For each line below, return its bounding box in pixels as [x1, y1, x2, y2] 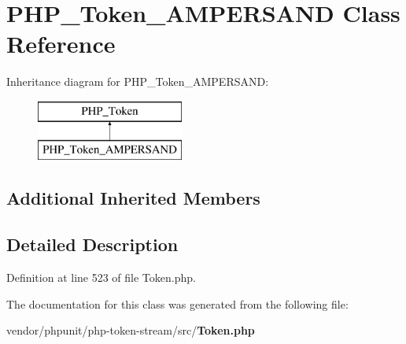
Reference [6, 28, 116, 60]
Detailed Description [6, 232, 179, 257]
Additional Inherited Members [6, 186, 260, 210]
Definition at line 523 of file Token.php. [6, 269, 196, 286]
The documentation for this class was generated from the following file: [6, 295, 349, 312]
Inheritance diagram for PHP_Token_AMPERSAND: [6, 73, 269, 90]
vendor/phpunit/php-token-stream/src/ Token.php [6, 322, 255, 338]
